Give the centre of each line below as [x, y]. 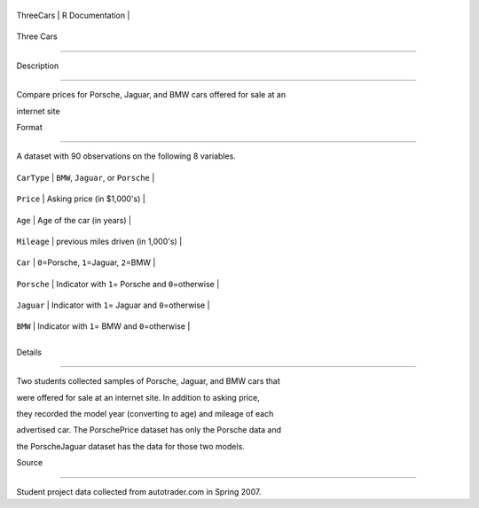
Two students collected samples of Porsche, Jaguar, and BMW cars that [149, 381]
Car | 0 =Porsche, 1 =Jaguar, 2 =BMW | [86, 262]
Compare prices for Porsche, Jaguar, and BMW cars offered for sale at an [151, 95]
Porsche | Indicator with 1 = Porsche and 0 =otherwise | [118, 284]
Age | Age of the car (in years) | [74, 220]
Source [30, 463]
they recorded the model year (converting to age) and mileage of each [145, 414]
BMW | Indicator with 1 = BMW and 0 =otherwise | [103, 326]
